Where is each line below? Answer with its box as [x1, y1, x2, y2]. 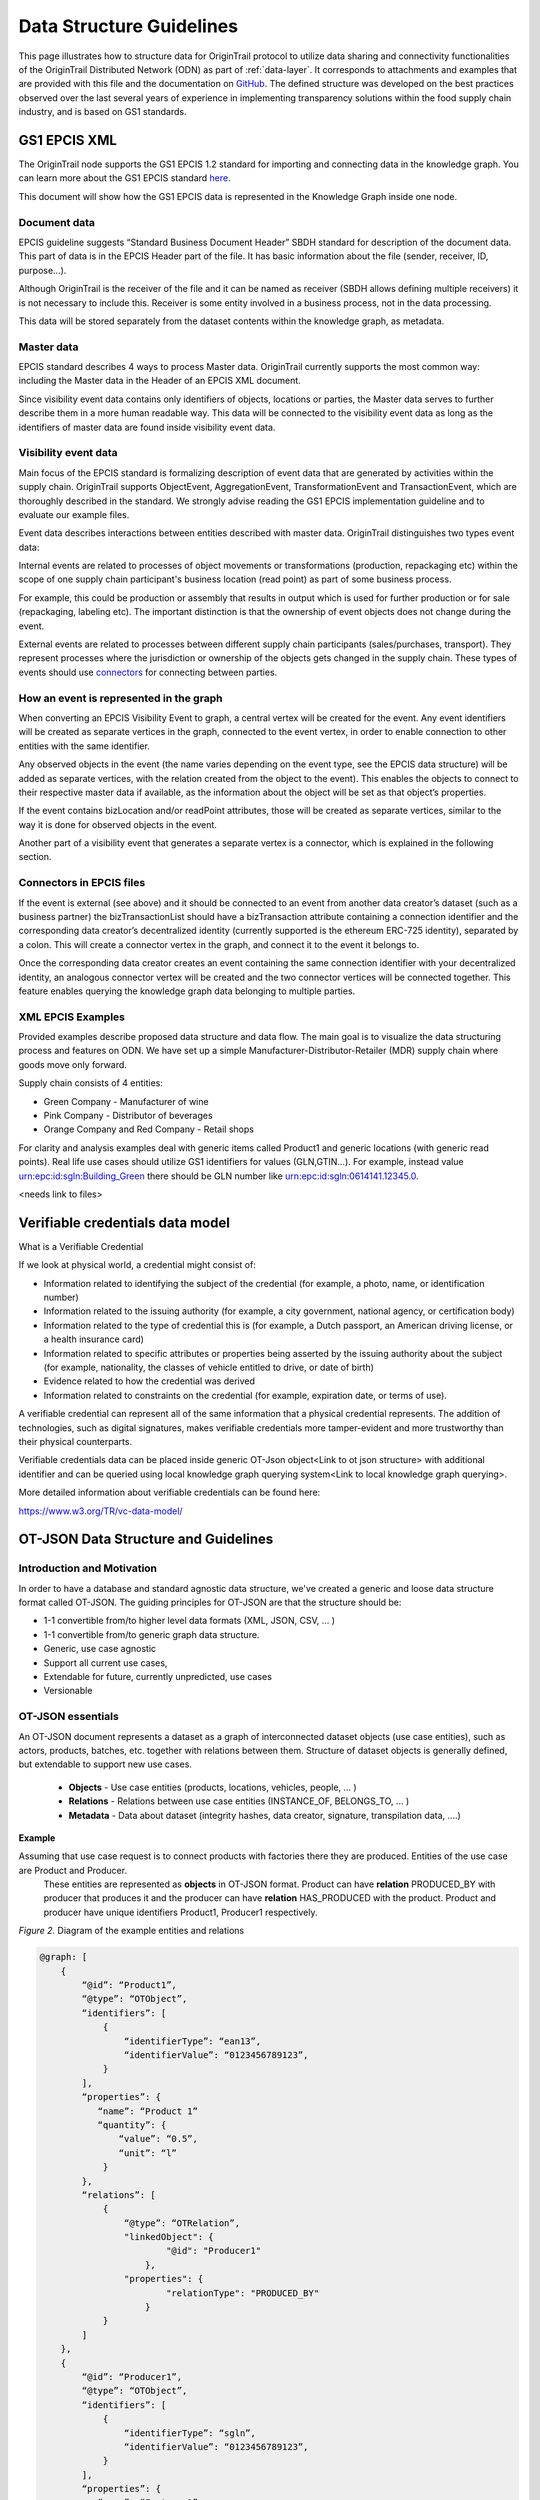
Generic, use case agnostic [43, 1643, 157, 1655]
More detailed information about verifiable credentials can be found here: [18, 1486, 321, 1499]
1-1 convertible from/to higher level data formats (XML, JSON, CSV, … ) [43, 1615, 335, 1627]
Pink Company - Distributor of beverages [43, 1110, 214, 1122]
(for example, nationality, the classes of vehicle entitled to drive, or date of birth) [43, 1361, 375, 1374]
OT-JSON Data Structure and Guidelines [18, 1531, 274, 1548]
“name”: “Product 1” [97, 2105, 199, 2117]
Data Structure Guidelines [18, 15, 239, 37]
